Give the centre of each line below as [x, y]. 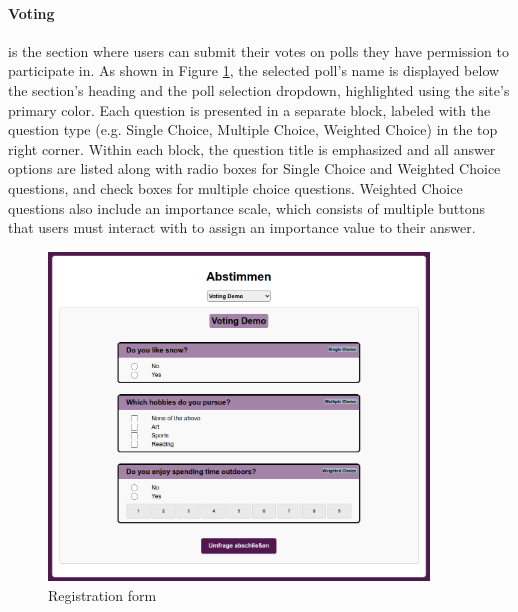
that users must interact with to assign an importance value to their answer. [242, 227]
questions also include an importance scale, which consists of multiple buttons [247, 207]
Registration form [102, 595]
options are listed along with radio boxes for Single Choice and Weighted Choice [254, 168]
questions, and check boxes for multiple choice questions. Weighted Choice [235, 187]
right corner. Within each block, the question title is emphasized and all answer [252, 148]
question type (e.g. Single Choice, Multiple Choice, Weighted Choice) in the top [253, 129]
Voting [31, 12]
